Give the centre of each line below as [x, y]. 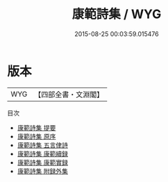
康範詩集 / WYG [117, 14]
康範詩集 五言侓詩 [42, 145]
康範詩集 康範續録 [42, 154]
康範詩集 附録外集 [42, 171]
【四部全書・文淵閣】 [69, 94]
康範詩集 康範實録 [42, 162]
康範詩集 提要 [36, 127]
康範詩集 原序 [36, 136]
